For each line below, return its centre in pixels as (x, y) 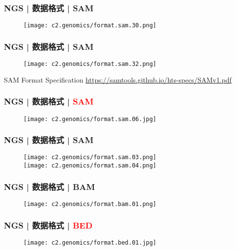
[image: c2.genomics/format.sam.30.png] (90, 26)
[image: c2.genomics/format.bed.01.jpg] (90, 242)
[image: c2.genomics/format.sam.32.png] (90, 64)
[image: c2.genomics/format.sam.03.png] (90, 157)
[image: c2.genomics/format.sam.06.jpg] (90, 119)
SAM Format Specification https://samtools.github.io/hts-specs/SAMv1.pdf (118, 79)
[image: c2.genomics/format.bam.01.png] (90, 204)
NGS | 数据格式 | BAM (50, 186)
